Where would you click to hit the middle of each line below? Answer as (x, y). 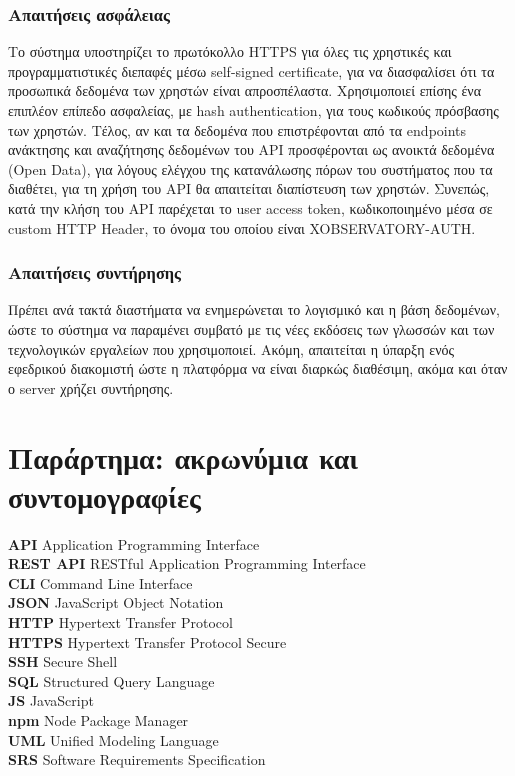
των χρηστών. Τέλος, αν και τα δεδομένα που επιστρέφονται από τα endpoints (237, 129)
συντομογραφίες (104, 495)
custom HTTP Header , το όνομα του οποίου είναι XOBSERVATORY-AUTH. (242, 227)
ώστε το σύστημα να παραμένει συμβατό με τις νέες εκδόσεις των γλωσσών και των (251, 328)
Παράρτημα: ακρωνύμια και (183, 456)
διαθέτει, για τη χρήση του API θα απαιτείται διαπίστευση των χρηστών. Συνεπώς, (249, 188)
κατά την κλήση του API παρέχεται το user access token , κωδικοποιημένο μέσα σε (250, 207)
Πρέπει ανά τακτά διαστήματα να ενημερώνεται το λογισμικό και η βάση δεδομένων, (254, 309)
